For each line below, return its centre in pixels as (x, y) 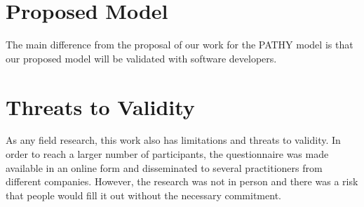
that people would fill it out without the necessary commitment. (143, 195)
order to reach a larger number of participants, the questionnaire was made (167, 154)
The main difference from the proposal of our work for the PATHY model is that (180, 45)
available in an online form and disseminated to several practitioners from (164, 167)
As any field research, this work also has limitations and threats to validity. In (173, 140)
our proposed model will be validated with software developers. (141, 58)
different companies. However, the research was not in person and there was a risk (182, 181)
